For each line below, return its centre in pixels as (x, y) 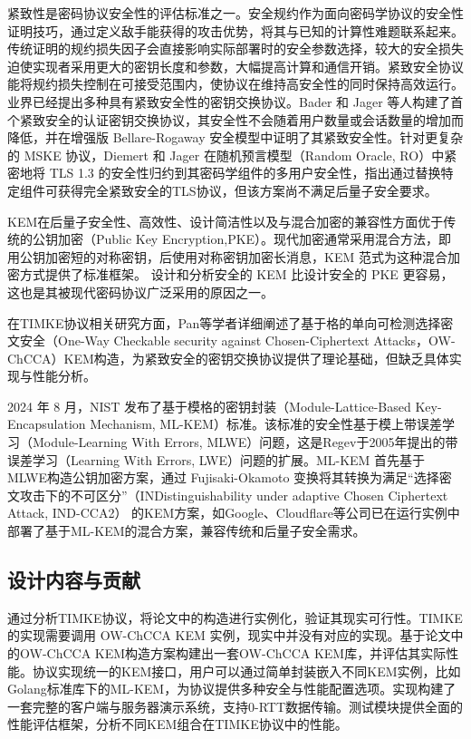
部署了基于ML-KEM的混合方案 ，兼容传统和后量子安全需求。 (187, 531)
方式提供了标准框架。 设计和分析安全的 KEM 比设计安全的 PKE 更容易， (236, 274)
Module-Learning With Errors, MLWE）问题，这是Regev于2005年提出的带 (245, 442)
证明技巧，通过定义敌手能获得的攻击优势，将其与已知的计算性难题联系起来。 (235, 30)
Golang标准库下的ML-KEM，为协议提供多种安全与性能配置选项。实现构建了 (232, 689)
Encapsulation (47, 424)
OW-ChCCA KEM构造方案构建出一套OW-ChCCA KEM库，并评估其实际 (233, 653)
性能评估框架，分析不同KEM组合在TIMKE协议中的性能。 (178, 724)
